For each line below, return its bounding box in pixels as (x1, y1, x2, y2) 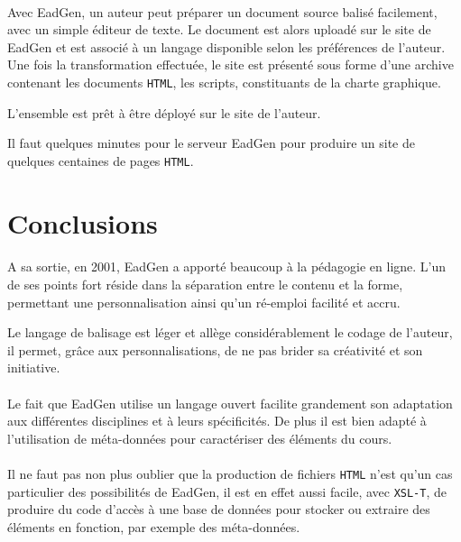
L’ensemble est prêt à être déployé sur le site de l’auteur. (7, 103, 321, 122)
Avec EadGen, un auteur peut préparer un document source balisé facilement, (7, 2, 438, 21)
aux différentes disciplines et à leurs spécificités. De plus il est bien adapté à (7, 411, 427, 430)
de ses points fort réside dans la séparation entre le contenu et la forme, (7, 275, 403, 294)
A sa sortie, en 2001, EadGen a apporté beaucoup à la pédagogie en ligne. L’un (7, 257, 447, 276)
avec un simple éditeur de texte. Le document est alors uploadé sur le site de (7, 20, 431, 39)
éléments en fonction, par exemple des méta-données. (7, 517, 300, 536)
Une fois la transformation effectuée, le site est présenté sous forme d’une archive (7, 55, 454, 74)
